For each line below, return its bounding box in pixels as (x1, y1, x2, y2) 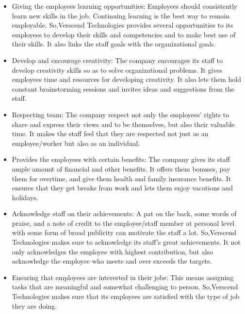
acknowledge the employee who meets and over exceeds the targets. (12, 256, 212, 266)
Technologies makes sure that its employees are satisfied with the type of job (12, 291, 240, 301)
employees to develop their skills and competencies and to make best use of (12, 29, 236, 39)
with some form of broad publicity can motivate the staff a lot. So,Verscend (12, 227, 237, 237)
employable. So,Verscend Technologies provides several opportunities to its (12, 20, 233, 30)
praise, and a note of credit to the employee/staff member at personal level (12, 218, 235, 228)
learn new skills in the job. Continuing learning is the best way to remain (12, 10, 230, 20)
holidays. (12, 192, 38, 202)
